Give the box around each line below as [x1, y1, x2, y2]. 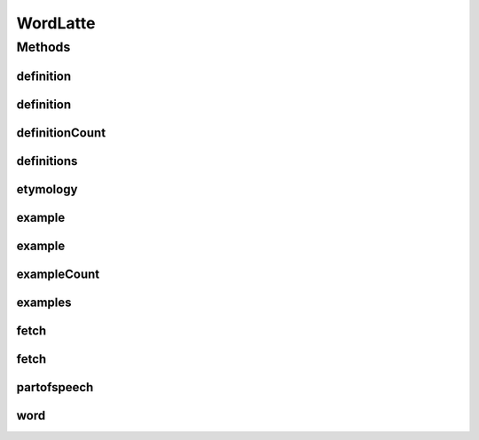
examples [16, 295, 72, 310]
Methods [16, 39, 71, 55]
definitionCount [16, 125, 106, 140]
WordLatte [16, 13, 96, 33]
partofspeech [16, 380, 94, 395]
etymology [16, 182, 78, 197]
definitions [16, 153, 78, 169]
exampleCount [16, 266, 100, 281]
